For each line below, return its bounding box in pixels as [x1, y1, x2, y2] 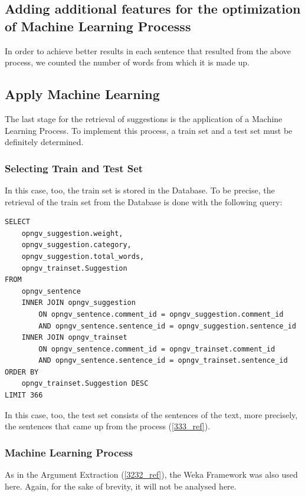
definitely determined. [5, 136, 84, 148]
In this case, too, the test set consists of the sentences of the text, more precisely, [5, 408, 298, 421]
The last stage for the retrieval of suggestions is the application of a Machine [5, 112, 283, 124]
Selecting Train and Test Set [5, 160, 143, 175]
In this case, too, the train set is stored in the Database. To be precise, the [5, 183, 275, 196]
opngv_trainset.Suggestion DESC [21, 379, 149, 388]
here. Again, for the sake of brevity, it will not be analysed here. [5, 479, 237, 492]
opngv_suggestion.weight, [21, 229, 123, 238]
